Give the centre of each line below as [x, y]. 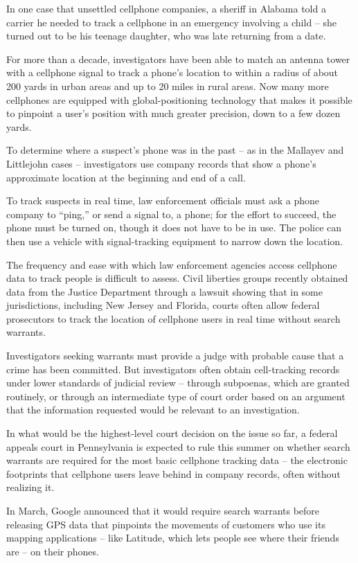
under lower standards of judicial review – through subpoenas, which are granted [178, 383]
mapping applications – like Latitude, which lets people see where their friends [173, 538]
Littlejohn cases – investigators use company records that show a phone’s [161, 163]
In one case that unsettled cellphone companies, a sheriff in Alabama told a [166, 8]
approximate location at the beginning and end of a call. [126, 177]
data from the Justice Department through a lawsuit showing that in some [164, 291]
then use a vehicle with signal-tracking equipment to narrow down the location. [174, 241]
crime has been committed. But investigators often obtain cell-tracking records [173, 369]
